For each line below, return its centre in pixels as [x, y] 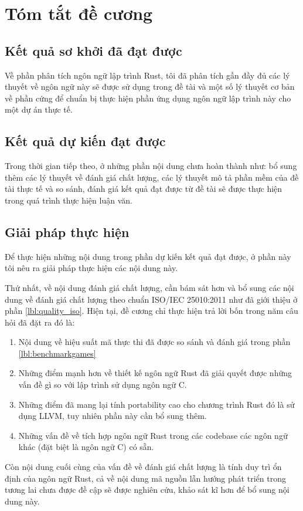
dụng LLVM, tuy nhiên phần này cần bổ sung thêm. [113, 416]
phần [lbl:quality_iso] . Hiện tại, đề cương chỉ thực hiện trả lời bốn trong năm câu [151, 311]
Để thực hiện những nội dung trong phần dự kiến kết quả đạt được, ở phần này [148, 256]
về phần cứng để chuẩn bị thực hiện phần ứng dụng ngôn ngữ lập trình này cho [148, 98]
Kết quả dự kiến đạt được [85, 141]
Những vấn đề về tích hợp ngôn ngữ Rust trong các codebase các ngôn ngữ [153, 435]
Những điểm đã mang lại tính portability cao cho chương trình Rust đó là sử [156, 404]
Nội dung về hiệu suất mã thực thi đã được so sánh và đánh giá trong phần [154, 342]
